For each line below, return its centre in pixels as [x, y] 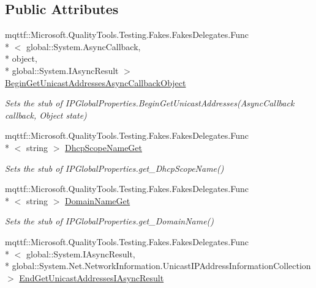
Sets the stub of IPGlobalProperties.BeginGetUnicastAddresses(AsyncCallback [150, 103]
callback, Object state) [46, 115]
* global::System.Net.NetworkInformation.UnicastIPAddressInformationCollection [158, 266]
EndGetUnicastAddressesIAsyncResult [92, 277]
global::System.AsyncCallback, [83, 46]
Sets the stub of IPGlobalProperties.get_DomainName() [110, 221]
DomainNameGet [98, 200]
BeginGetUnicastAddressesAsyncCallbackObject [96, 82]
